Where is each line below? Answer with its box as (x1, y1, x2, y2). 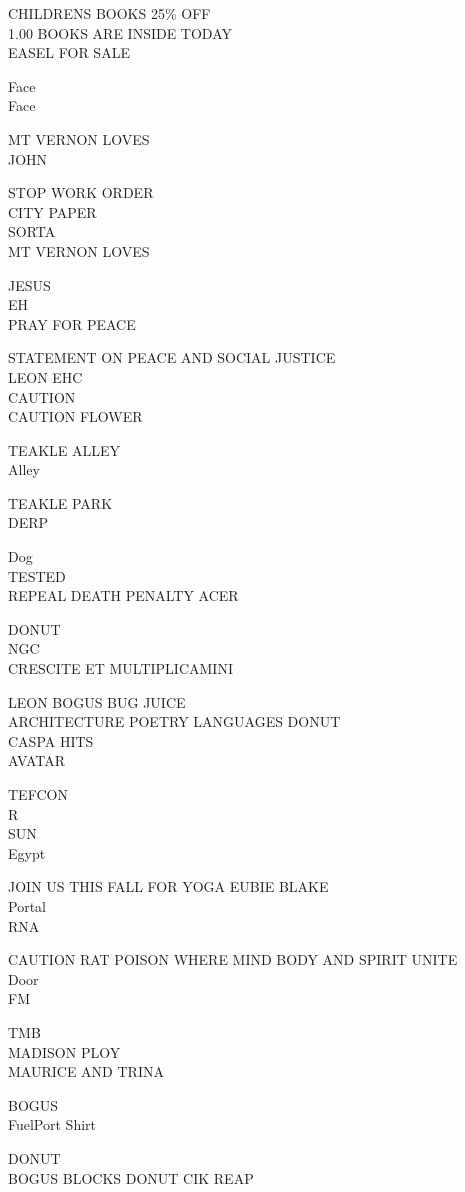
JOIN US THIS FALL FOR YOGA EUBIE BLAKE (8, 876, 329, 897)
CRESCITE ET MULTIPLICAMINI (8, 658, 233, 679)
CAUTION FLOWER (8, 406, 143, 427)
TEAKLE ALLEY (8, 439, 121, 460)
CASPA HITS (8, 730, 94, 751)
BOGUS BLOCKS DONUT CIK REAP (8, 1167, 254, 1188)
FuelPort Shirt (8, 1114, 97, 1135)
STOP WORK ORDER (8, 182, 154, 203)
